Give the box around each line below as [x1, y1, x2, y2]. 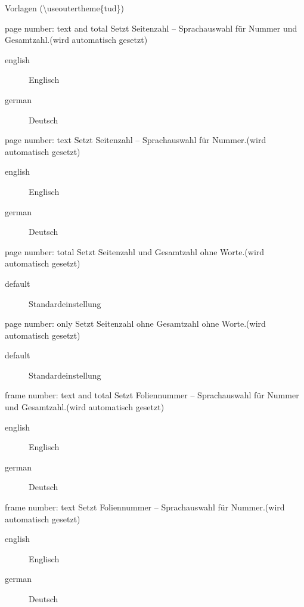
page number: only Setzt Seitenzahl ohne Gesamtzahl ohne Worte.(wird [5, 317, 266, 330]
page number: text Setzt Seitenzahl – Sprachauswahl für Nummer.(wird [5, 134, 266, 146]
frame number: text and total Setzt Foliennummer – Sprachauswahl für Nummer [5, 389, 299, 401]
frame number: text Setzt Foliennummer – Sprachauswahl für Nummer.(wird [5, 501, 285, 513]
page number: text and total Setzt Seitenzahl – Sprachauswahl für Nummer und [5, 21, 297, 34]
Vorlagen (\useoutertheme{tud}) [5, 2, 125, 14]
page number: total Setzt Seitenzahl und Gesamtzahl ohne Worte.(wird [5, 245, 265, 258]
